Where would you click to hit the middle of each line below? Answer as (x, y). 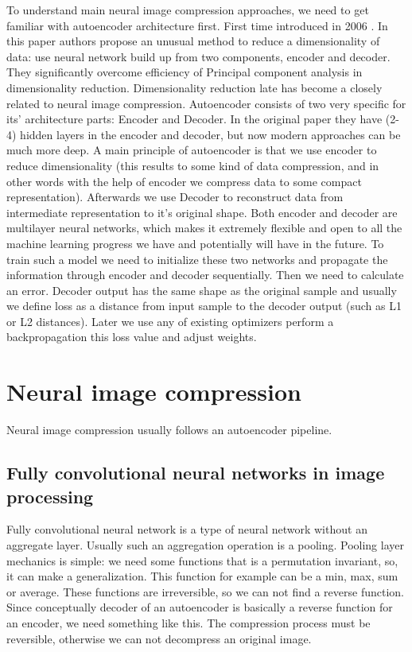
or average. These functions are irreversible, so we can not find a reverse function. (205, 591)
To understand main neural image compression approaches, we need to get (188, 10)
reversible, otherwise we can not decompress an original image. (159, 638)
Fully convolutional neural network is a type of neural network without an (187, 529)
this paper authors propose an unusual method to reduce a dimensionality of (193, 41)
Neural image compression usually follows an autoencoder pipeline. (169, 430)
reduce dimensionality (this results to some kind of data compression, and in (193, 165)
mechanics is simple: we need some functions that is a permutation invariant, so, (202, 560)
